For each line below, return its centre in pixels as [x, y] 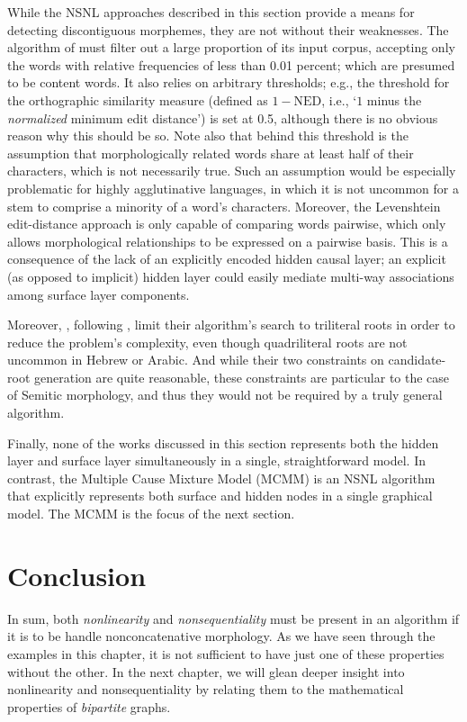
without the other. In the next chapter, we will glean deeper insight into [206, 671]
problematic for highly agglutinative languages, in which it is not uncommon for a [233, 188]
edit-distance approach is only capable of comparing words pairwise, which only [227, 224]
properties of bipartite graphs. [89, 706]
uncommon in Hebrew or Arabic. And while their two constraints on [196, 360]
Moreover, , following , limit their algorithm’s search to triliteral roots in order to [231, 325]
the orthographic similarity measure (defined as [138, 99]
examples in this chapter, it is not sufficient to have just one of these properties [226, 653]
